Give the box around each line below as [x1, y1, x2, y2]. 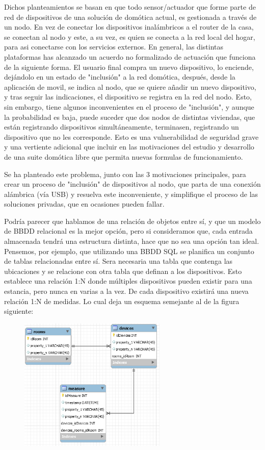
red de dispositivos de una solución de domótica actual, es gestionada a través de [4, 11, 257, 22]
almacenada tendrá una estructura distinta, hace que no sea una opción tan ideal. [4, 236, 259, 246]
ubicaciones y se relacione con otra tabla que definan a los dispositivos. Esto [4, 265, 242, 276]
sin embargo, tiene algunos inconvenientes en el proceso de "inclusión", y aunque [4, 101, 254, 112]
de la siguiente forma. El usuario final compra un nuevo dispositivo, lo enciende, [4, 61, 254, 72]
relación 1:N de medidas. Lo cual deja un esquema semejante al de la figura [4, 295, 240, 306]
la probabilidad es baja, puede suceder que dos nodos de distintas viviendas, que [4, 111, 255, 122]
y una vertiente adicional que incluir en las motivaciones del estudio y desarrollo [4, 141, 254, 152]
